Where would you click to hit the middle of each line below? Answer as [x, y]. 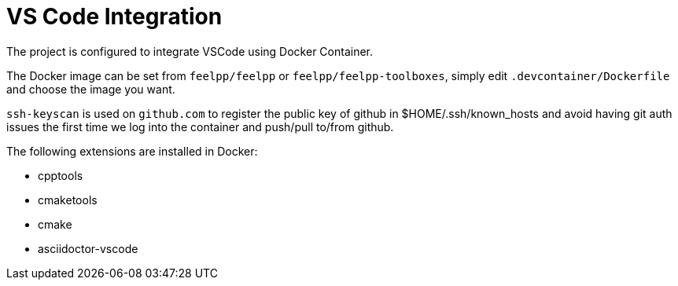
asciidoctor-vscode [88, 248]
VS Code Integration [114, 16]
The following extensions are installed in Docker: [132, 151]
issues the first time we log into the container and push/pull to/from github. [200, 126]
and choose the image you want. [91, 89]
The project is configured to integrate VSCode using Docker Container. [190, 51]
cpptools [61, 175]
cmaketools [68, 200]
